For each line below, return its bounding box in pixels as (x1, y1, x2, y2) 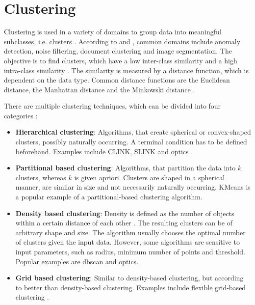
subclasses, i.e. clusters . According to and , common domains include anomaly (4, 36, 241, 46)
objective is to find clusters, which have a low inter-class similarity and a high (4, 55, 237, 65)
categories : (4, 110, 38, 120)
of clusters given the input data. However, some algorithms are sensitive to (15, 237, 240, 247)
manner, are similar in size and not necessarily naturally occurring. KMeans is (15, 182, 251, 192)
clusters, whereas (15, 172, 66, 182)
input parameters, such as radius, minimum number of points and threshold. (15, 247, 245, 256)
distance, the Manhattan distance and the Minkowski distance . (4, 84, 195, 94)
